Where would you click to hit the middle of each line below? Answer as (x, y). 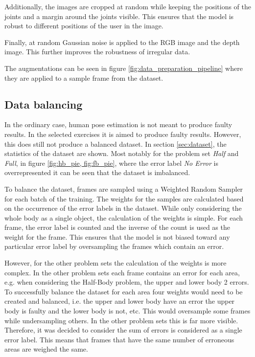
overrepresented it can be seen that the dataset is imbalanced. (97, 172)
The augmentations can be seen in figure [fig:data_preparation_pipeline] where (124, 68)
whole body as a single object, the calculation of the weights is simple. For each (124, 217)
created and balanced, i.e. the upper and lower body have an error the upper (120, 301)
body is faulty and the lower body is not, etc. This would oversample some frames (127, 311)
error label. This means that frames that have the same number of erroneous (119, 339)
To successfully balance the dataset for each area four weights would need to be (124, 291)
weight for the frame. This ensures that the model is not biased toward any (117, 236)
